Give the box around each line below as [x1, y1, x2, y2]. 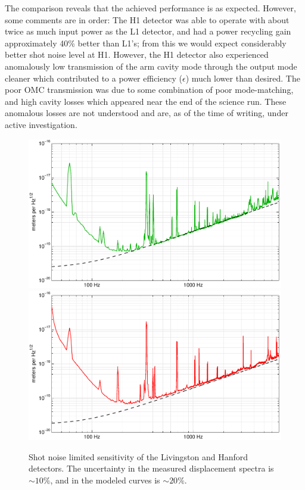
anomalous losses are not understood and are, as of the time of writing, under [5, 107, 288, 119]
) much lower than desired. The [185, 71, 300, 84]
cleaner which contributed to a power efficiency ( [5, 71, 182, 84]
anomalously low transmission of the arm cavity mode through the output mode [5, 60, 297, 72]
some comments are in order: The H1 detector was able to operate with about [5, 13, 290, 26]
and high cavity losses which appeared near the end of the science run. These [5, 95, 287, 107]
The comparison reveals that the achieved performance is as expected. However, [5, 2, 296, 14]
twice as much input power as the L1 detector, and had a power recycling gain [5, 25, 291, 38]
